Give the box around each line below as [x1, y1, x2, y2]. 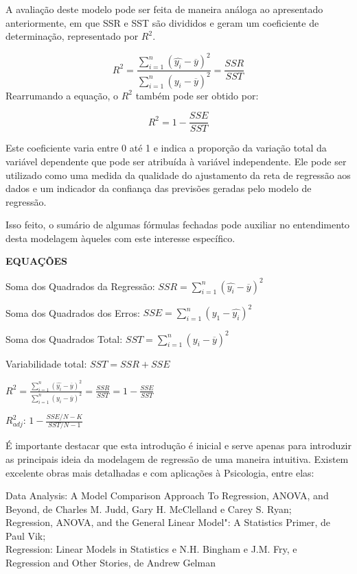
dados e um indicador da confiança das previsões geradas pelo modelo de [5, 181, 312, 195]
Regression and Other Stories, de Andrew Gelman [5, 555, 216, 570]
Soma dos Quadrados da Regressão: [5, 278, 155, 293]
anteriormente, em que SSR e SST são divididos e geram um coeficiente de [5, 15, 319, 29]
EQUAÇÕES [5, 254, 68, 268]
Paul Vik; [5, 528, 46, 542]
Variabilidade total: [5, 356, 87, 370]
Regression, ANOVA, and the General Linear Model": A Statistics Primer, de [5, 515, 331, 529]
